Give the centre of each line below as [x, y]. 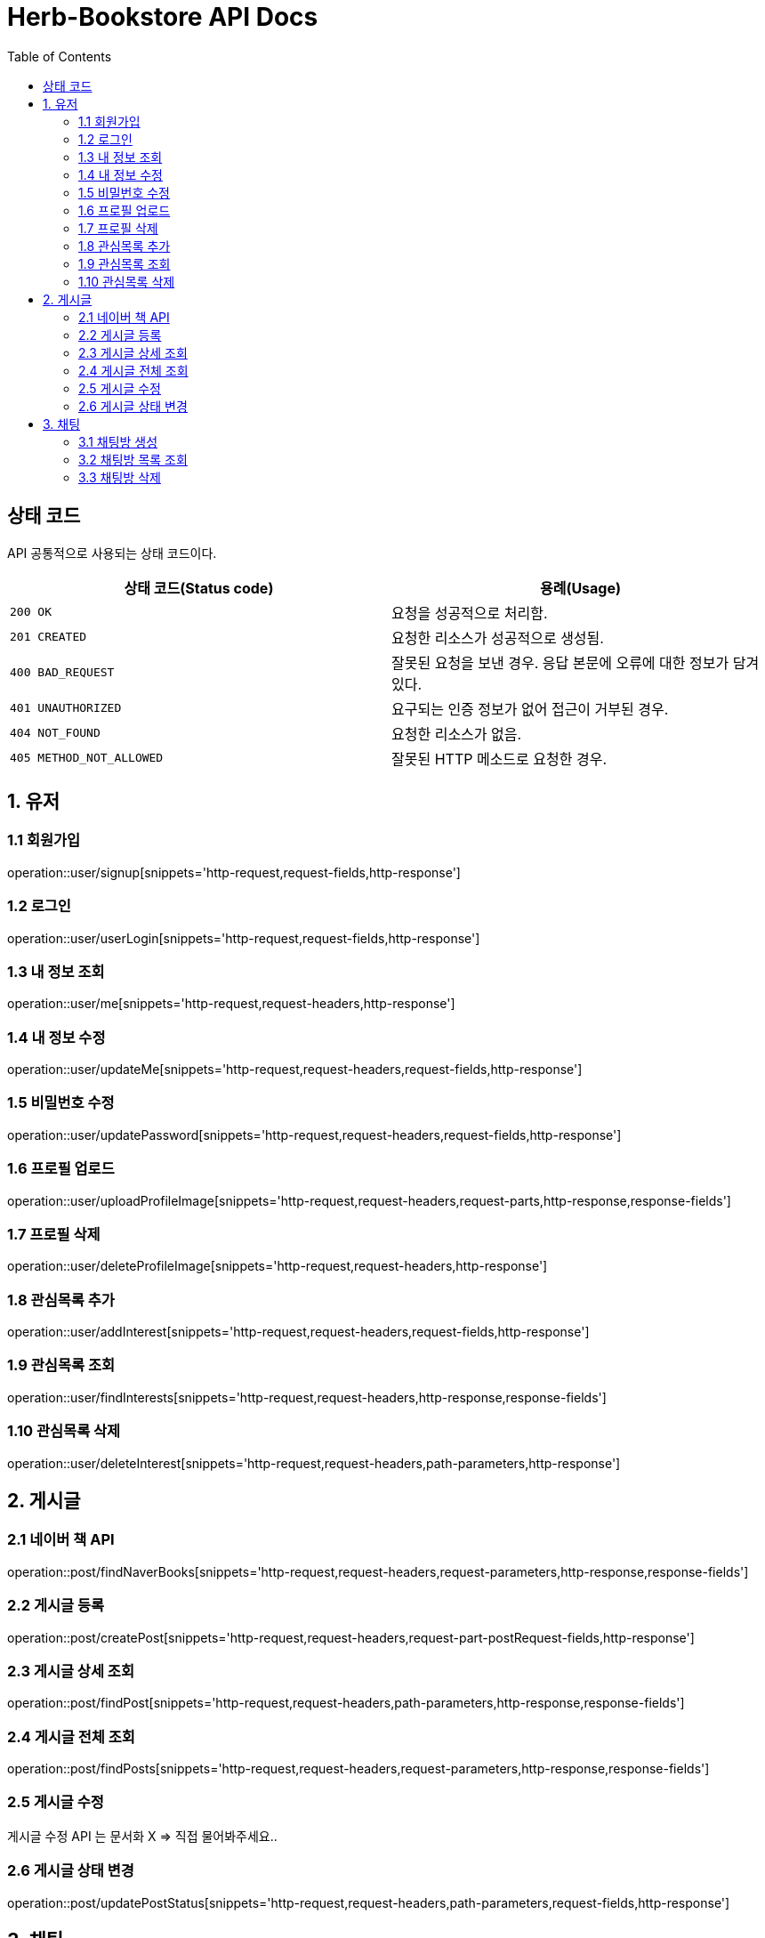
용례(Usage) [580, 588]
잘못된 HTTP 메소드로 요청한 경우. [499, 759]
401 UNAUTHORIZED [66, 708]
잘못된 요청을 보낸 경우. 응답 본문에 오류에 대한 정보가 [560, 662]
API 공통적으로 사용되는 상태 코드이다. [112, 553]
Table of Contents [60, 56]
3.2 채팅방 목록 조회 [133, 459]
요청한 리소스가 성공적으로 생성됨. [498, 638]
